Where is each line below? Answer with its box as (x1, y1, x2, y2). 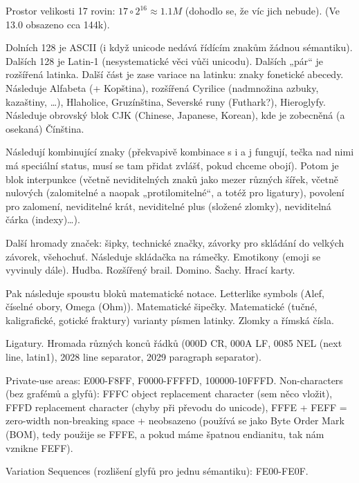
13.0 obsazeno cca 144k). (6, 17, 110, 31)
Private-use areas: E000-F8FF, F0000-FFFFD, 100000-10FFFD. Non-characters (6, 372, 343, 387)
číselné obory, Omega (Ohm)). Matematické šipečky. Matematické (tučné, (6, 299, 317, 314)
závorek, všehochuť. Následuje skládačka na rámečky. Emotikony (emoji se (6, 249, 321, 263)
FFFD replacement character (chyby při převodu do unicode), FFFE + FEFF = (6, 399, 347, 414)
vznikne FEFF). (6, 440, 73, 455)
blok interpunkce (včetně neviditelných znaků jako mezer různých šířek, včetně (6, 171, 338, 186)
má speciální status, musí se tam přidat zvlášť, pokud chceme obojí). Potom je (6, 158, 339, 172)
